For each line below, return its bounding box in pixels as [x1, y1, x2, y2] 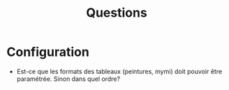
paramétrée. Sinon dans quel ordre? [16, 75, 120, 83]
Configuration [6, 44, 90, 60]
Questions [86, 5, 147, 21]
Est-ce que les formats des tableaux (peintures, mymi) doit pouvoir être [16, 67, 223, 75]
